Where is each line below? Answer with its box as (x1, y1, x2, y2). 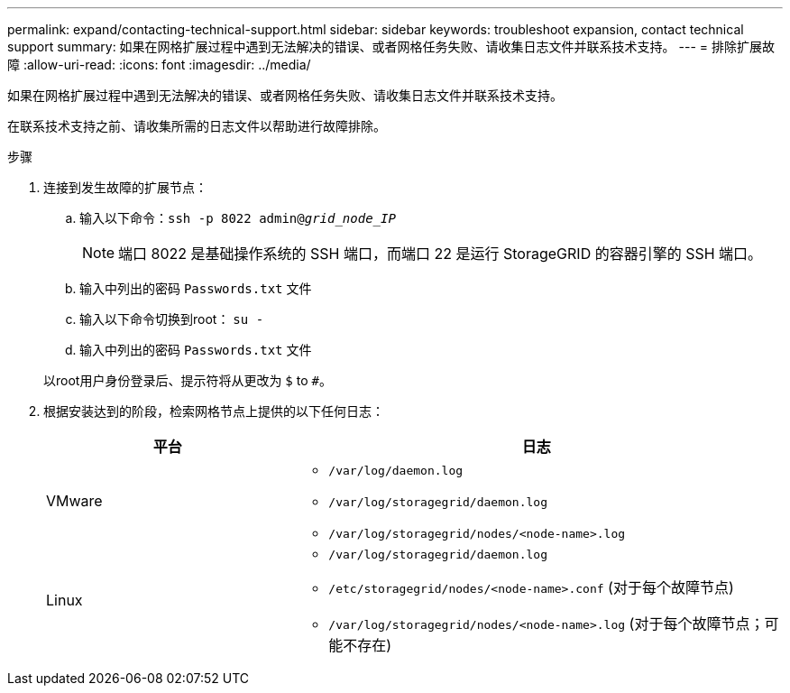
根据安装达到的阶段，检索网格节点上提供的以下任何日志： (43, 403, 384, 419)
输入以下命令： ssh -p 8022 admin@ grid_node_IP (79, 210, 396, 226)
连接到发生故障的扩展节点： (43, 180, 207, 195)
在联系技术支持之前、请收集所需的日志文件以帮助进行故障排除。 (7, 118, 386, 134)
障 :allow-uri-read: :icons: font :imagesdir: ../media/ (7, 57, 311, 72)
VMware (46, 491, 103, 510)
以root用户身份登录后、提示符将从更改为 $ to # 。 (43, 373, 332, 388)
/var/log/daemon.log (328, 464, 464, 477)
